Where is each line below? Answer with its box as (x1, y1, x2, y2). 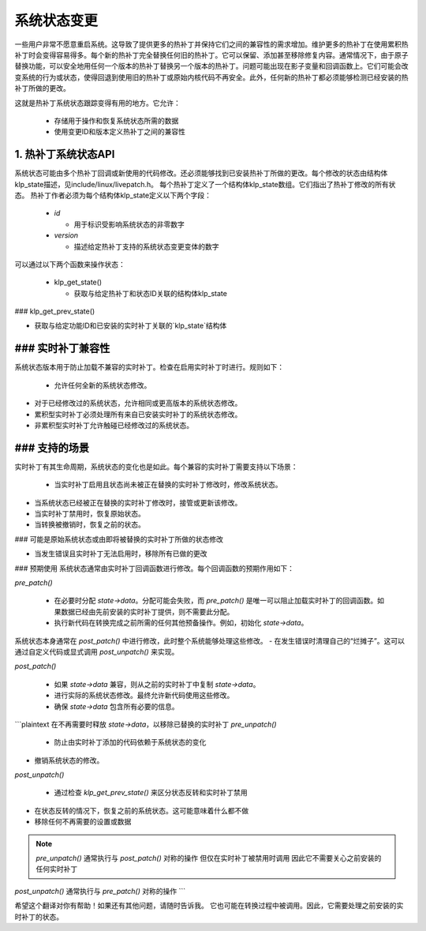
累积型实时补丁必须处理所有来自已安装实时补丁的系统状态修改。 (34, 409, 242, 419)
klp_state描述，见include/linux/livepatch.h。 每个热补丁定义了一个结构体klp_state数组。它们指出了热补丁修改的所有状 (14, 179, 396, 189)
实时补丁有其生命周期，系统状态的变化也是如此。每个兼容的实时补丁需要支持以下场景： (14, 462, 298, 471)
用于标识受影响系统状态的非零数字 (73, 220, 185, 229)
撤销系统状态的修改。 (34, 755, 104, 765)
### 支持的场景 (14, 441, 90, 454)
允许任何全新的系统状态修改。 (54, 380, 151, 390)
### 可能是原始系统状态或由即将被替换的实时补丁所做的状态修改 (14, 534, 224, 544)
